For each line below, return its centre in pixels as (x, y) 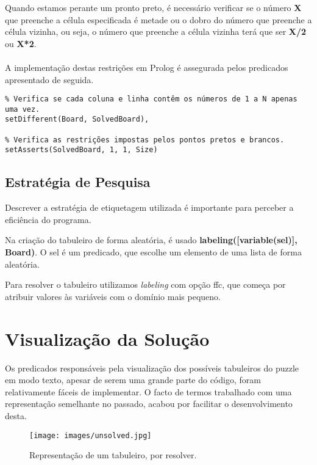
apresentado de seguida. (49, 79)
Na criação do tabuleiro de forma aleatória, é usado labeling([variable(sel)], (151, 240)
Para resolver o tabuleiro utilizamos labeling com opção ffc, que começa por (145, 284)
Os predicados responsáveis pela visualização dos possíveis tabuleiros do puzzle (152, 368)
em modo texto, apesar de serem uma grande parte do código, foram (133, 380)
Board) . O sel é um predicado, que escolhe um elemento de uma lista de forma (153, 252)
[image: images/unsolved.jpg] (91, 435)
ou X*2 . (21, 43)
